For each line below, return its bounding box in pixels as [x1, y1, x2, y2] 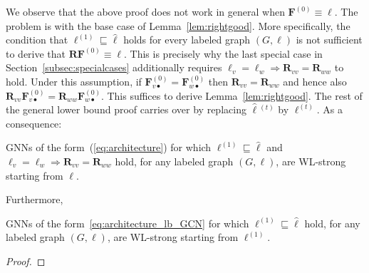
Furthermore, [6, 192, 63, 207]
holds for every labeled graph [123, 32, 251, 47]
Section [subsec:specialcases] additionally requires [6, 60, 222, 75]
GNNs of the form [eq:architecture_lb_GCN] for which [6, 215, 249, 230]
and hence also [283, 73, 347, 88]
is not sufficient [296, 32, 363, 47]
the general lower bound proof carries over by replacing [6, 102, 246, 117]
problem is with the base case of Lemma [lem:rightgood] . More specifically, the [6, 18, 350, 33]
